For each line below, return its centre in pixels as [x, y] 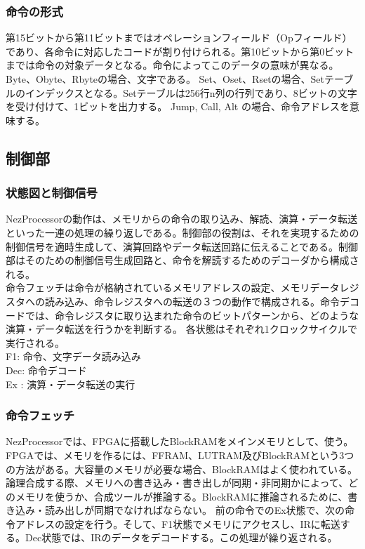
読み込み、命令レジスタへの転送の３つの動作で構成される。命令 [192, 301]
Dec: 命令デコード [46, 370]
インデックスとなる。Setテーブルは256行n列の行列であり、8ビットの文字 [191, 92]
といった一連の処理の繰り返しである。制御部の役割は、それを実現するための [182, 232]
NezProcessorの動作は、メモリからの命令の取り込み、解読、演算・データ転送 [182, 219]
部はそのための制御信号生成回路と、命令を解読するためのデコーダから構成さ [182, 260]
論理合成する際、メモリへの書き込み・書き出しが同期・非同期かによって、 [177, 483]
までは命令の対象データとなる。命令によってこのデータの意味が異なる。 [172, 65]
